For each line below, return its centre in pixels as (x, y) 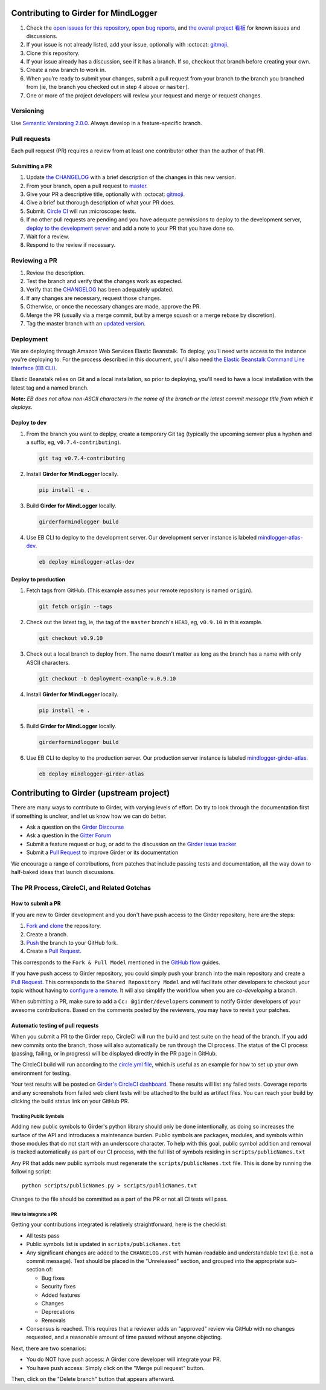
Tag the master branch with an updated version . (86, 323)
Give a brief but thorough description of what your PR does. (101, 203)
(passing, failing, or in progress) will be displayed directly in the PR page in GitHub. (114, 1053)
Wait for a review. (48, 237)
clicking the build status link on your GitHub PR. (70, 1101)
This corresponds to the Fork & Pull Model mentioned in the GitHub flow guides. (116, 962)
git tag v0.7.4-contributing (82, 458)
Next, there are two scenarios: (49, 1348)
